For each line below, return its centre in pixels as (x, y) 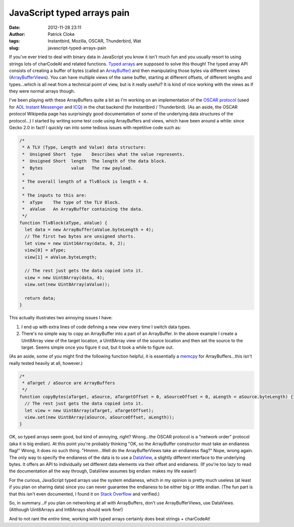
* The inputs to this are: (54, 195)
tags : (14, 41)
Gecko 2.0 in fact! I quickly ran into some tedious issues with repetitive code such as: (95, 128)
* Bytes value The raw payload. (78, 168)
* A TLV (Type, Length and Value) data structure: (84, 147)
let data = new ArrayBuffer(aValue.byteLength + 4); (89, 230)
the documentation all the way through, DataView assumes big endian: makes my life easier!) (103, 471)
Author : (17, 34)
